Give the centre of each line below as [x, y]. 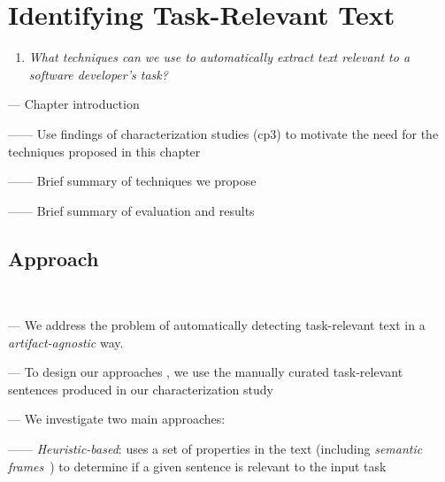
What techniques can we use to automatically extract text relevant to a [219, 57]
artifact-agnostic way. [66, 342]
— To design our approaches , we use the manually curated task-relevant [206, 372]
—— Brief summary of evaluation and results [131, 210]
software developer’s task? [98, 74]
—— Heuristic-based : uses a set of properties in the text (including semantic [215, 449]
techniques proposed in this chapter [104, 151]
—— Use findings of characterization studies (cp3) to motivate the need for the [223, 133]
